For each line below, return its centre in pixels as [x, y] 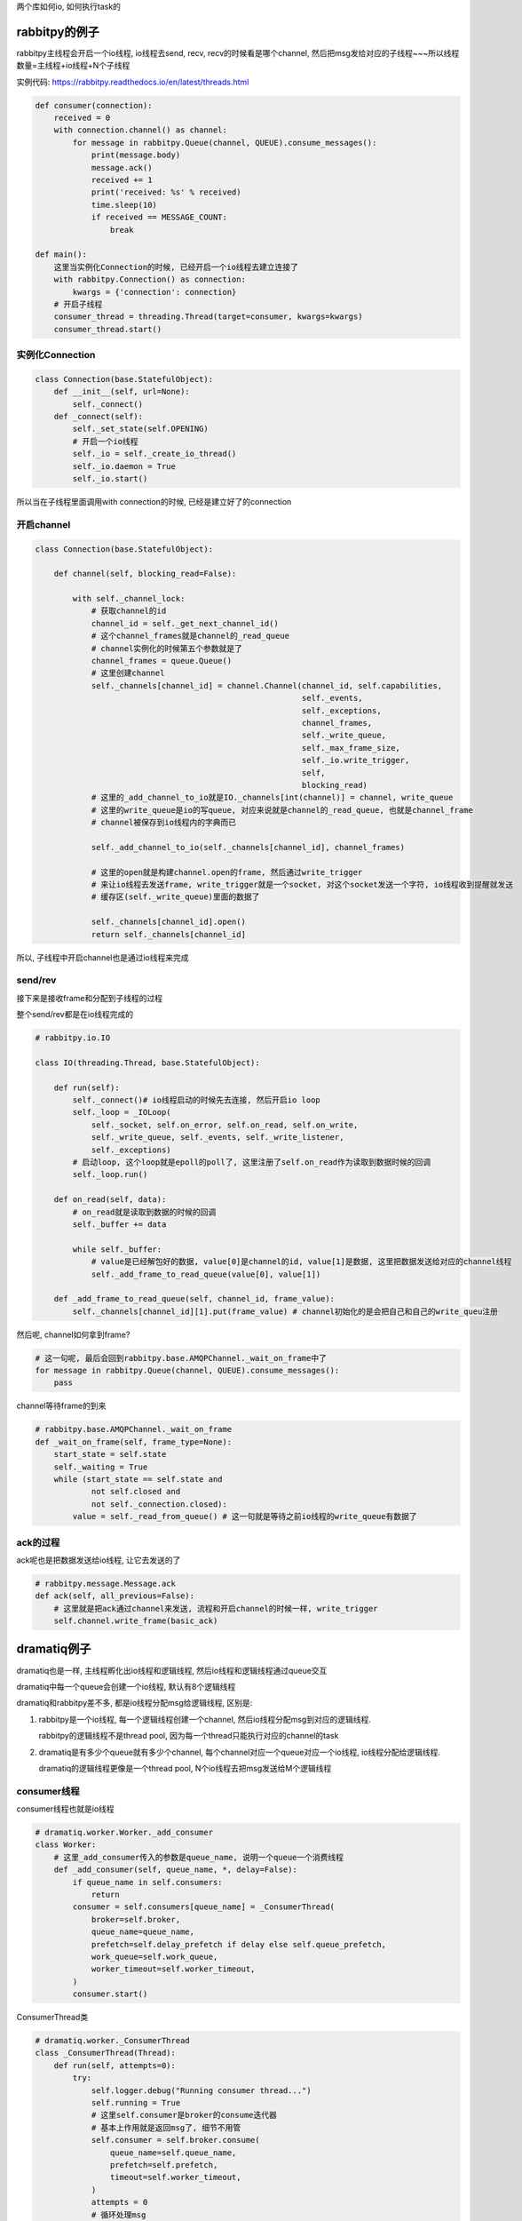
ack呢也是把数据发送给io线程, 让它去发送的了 [99, 1560]
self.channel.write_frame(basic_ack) [136, 1621]
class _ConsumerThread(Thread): [106, 2053]
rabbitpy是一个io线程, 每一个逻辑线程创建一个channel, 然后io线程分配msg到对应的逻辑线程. [205, 1719]
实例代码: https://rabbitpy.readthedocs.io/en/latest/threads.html [133, 82]
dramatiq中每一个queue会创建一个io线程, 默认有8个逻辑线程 [126, 1686]
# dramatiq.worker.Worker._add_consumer [124, 1833]
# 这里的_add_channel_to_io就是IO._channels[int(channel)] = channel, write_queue [272, 798]
